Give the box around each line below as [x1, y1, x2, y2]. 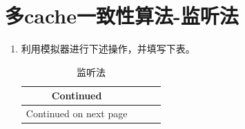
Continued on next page [26, 106, 128, 121]
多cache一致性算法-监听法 [5, 1, 239, 30]
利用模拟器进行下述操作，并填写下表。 [21, 41, 195, 56]
